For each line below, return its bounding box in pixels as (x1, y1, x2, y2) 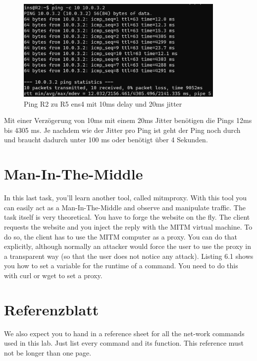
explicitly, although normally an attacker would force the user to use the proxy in (4, 241, 251, 251)
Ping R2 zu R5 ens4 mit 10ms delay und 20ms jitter (24, 98, 182, 109)
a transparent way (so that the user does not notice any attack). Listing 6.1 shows (4, 250, 254, 261)
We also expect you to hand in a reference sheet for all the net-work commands (4, 328, 245, 338)
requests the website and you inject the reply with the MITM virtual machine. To (4, 221, 253, 232)
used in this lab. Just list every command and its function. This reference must (4, 338, 244, 348)
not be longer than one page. (4, 347, 92, 358)
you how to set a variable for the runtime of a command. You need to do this (4, 260, 238, 271)
